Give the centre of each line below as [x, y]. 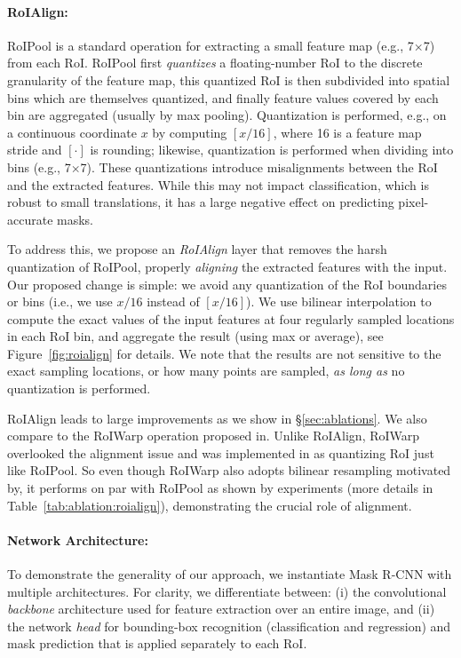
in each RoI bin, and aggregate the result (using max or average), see [195, 336]
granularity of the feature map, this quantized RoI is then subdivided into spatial [229, 79]
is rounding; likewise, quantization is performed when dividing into [272, 150]
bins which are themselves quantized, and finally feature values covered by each [223, 97]
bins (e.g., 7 [39, 166]
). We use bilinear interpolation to [339, 301]
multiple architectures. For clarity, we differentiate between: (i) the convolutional [227, 591]
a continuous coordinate [72, 132]
